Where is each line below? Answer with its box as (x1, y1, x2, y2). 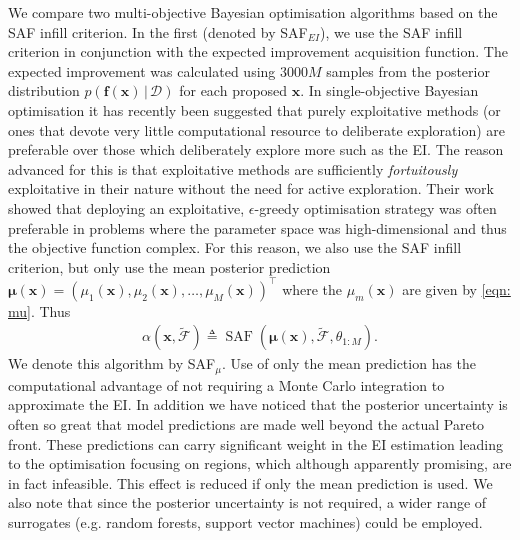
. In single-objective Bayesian (300, 80, 479, 101)
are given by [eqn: (402, 278, 511, 299)
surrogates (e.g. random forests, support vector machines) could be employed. (8, 512, 483, 533)
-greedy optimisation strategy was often (254, 197, 497, 218)
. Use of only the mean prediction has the (221, 353, 477, 374)
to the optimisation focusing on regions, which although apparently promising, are (8, 453, 512, 474)
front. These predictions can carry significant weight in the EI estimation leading (8, 433, 503, 454)
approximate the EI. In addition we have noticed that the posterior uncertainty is (8, 394, 508, 415)
